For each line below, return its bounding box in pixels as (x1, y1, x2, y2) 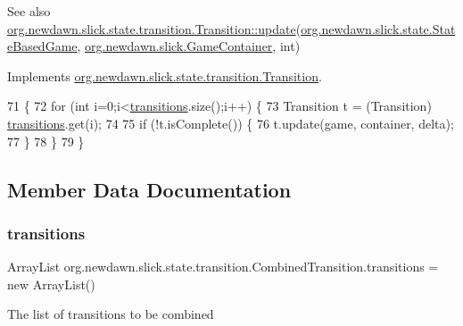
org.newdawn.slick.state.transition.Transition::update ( (7, 19, 302, 38)
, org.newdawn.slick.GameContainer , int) (77, 37, 301, 55)
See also (7, 2, 51, 20)
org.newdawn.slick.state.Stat (301, 19, 456, 38)
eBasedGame (7, 37, 78, 55)
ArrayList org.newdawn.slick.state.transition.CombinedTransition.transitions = (7, 257, 439, 276)
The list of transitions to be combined (7, 305, 214, 323)
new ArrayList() (7, 274, 95, 293)
